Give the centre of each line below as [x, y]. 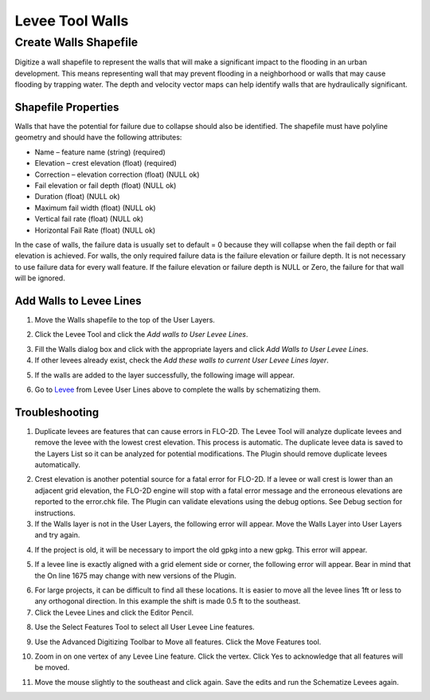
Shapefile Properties [67, 107]
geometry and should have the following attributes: [98, 137]
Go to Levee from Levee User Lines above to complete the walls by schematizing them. [178, 389]
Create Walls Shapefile [76, 42]
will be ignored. [40, 278]
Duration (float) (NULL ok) [77, 197]
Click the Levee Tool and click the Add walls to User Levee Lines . [141, 334]
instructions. [55, 513]
